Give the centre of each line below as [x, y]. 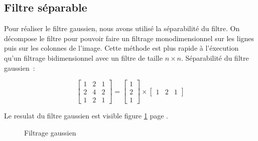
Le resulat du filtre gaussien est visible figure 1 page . [86, 116]
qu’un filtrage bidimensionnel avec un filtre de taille [83, 57]
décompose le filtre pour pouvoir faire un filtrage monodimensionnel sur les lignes [129, 38]
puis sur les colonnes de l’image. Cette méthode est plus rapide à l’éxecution [121, 48]
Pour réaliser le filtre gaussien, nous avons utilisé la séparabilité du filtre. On [122, 28]
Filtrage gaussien [50, 132]
